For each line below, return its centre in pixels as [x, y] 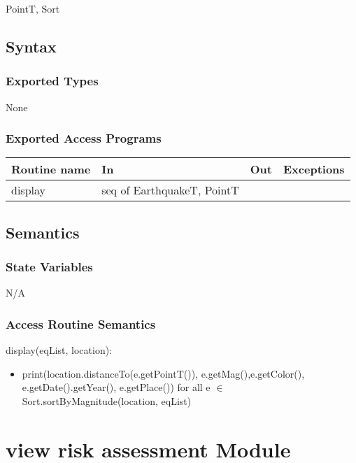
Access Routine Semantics [81, 323]
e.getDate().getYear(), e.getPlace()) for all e [116, 387]
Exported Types [52, 81]
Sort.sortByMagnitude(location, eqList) [107, 401]
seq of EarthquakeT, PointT [170, 190]
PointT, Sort [33, 8]
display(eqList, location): [59, 350]
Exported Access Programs [84, 138]
